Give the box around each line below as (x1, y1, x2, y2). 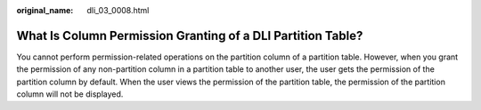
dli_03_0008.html (86, 5, 150, 15)
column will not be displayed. (16, 89, 124, 99)
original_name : (16, 5, 74, 15)
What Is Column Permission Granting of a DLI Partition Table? (16, 27, 363, 43)
